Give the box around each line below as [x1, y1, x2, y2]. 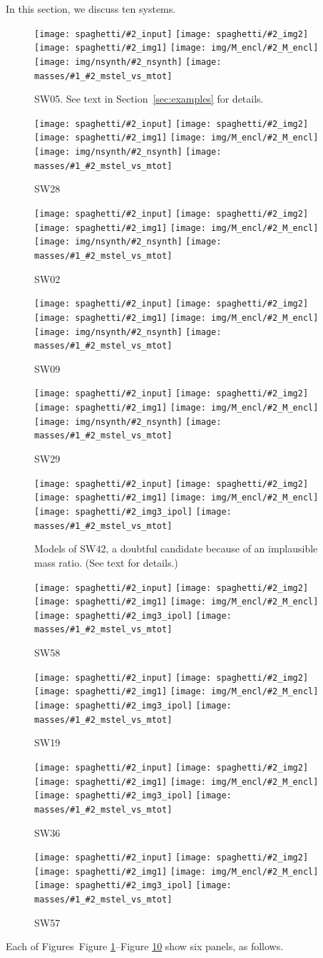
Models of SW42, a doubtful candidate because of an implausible [34, 541, 318, 556]
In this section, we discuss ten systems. [6, 1, 176, 16]
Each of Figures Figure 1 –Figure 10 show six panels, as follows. [6, 939, 284, 954]
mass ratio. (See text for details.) [34, 555, 178, 570]
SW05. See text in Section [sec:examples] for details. [34, 91, 264, 106]
